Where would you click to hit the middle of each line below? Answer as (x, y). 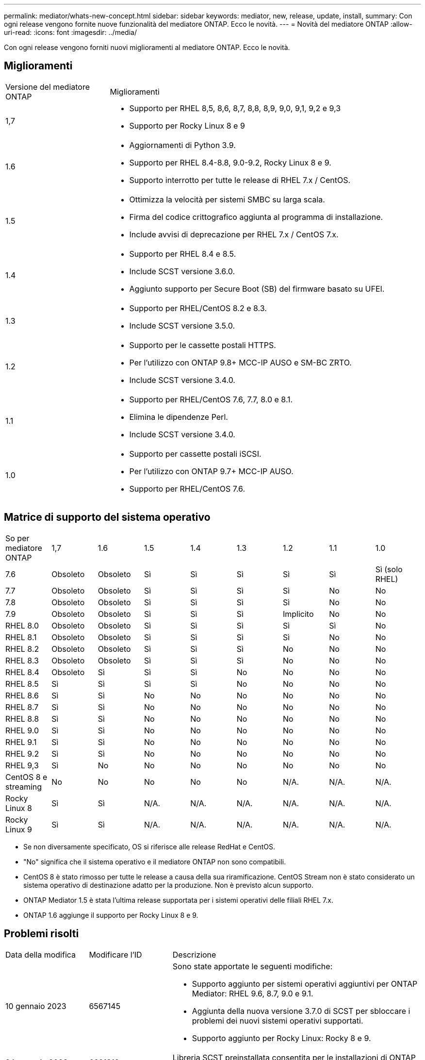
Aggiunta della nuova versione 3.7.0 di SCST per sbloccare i (301, 1011)
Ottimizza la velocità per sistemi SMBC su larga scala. (227, 199)
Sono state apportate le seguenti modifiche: (253, 966)
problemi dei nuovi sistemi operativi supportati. (278, 1020)
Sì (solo (389, 569)
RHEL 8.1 (21, 637)
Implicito (298, 614)
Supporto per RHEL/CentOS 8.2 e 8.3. (198, 308)
